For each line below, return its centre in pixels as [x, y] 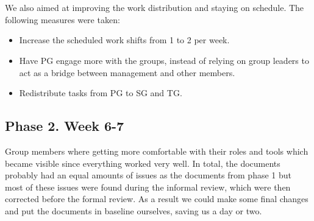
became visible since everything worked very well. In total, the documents [143, 163]
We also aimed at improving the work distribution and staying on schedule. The [155, 8]
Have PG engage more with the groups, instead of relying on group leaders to [164, 60]
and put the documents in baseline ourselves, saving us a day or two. [134, 210]
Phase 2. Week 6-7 [65, 126]
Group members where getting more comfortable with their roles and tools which [157, 151]
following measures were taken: [62, 19]
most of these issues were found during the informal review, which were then [148, 187]
